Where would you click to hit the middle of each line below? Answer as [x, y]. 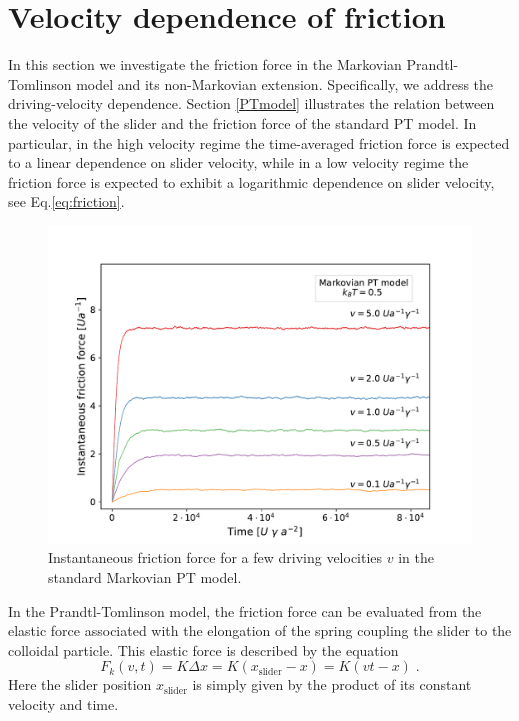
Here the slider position [80, 684]
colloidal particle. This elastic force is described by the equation [203, 649]
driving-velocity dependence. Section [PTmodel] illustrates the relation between [251, 103]
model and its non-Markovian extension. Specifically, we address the [285, 83]
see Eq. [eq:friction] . [66, 201]
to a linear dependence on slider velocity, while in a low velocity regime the [238, 162]
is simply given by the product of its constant [332, 684]
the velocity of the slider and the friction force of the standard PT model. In [242, 122]
